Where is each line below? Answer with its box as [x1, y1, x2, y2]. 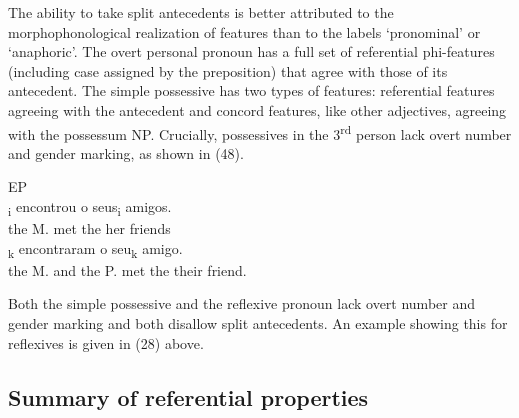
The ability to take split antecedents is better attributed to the [8, 2, 394, 22]
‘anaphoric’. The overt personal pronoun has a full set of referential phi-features [8, 41, 495, 62]
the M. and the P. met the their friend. [8, 259, 247, 280]
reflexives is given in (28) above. [8, 332, 204, 353]
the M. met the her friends [8, 218, 171, 239]
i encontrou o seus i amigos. [8, 196, 172, 219]
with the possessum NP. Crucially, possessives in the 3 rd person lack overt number [8, 120, 512, 144]
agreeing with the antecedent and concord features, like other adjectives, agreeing [8, 99, 507, 120]
